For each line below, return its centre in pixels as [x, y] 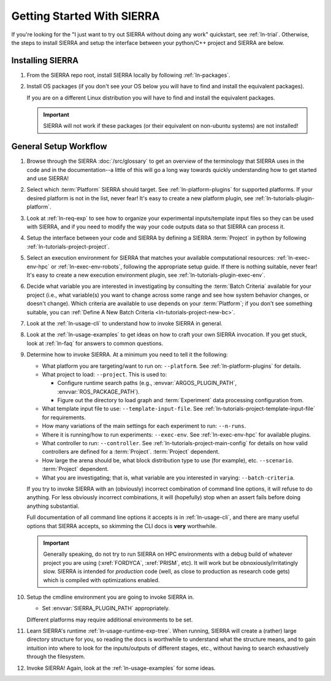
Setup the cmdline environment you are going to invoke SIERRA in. [110, 597]
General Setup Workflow [59, 146]
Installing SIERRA [45, 60]
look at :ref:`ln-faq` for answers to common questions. [95, 343]
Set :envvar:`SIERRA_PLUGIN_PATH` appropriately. [106, 609]
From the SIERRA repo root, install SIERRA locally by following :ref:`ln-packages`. [128, 75]
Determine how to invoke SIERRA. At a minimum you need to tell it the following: [127, 355]
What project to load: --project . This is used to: [105, 374]
